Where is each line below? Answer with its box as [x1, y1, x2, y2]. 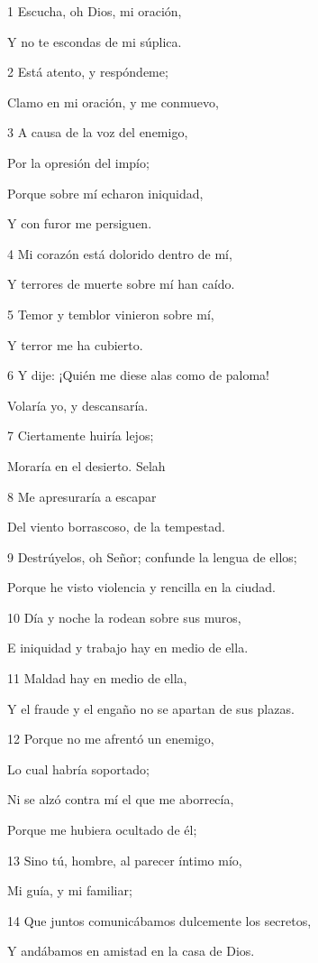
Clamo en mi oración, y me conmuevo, [7, 92, 219, 111]
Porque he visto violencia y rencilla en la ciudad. [7, 578, 276, 597]
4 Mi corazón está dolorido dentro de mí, [7, 244, 232, 263]
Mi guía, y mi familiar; [7, 881, 132, 900]
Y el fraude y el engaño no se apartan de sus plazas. [7, 699, 295, 718]
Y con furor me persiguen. [7, 214, 152, 233]
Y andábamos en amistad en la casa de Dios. [7, 941, 255, 960]
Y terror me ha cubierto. [7, 335, 143, 354]
